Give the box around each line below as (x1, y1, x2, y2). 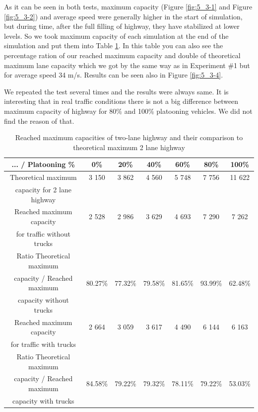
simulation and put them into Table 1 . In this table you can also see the (4, 40, 223, 51)
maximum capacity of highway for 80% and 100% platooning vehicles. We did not (4, 105, 253, 116)
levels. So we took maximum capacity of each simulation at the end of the (4, 30, 229, 41)
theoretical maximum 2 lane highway (73, 142, 185, 152)
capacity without (17, 295, 69, 305)
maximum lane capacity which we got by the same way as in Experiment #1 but (4, 60, 250, 70)
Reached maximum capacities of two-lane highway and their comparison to (15, 132, 243, 143)
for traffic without (16, 228, 70, 239)
